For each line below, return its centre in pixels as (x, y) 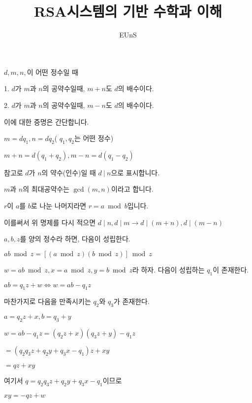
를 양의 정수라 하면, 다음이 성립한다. (75, 239)
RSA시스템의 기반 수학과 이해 (128, 11)
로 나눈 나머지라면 (59, 206)
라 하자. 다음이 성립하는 (168, 269)
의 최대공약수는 (46, 189)
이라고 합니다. (132, 189)
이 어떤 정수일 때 (52, 72)
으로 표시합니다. (135, 172)
